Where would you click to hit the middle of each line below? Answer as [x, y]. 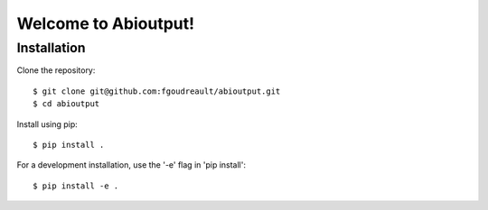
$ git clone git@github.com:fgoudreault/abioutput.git [157, 91]
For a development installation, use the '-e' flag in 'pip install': [131, 165]
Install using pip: [47, 124]
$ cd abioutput [66, 104]
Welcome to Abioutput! [106, 23]
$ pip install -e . [76, 186]
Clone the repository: [56, 70]
